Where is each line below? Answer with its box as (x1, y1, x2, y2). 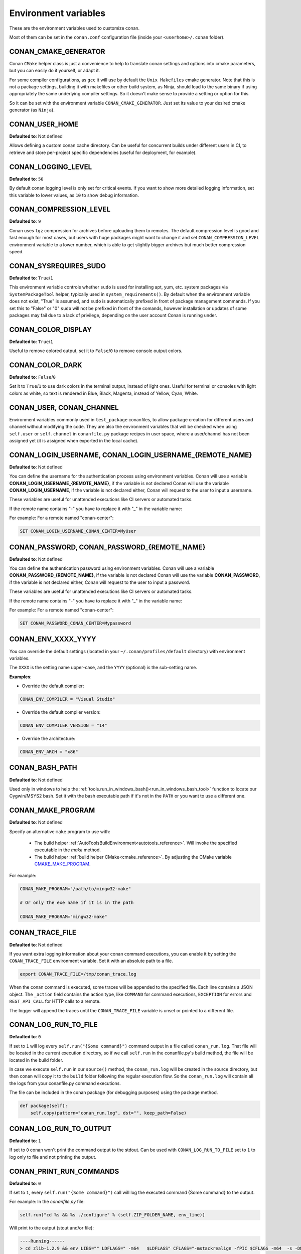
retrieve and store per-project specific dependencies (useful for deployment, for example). (9, 149, 197, 155)
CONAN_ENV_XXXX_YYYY (9, 635, 96, 644)
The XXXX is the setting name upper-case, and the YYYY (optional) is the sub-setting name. (9, 665, 198, 671)
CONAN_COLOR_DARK (9, 361, 82, 369)
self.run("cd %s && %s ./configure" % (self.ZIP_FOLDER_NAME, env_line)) (20, 1212, 205, 1218)
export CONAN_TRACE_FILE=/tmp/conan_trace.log (20, 971, 136, 977)
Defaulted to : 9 (9, 218, 41, 224)
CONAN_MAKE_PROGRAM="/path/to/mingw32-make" (20, 886, 131, 891)
